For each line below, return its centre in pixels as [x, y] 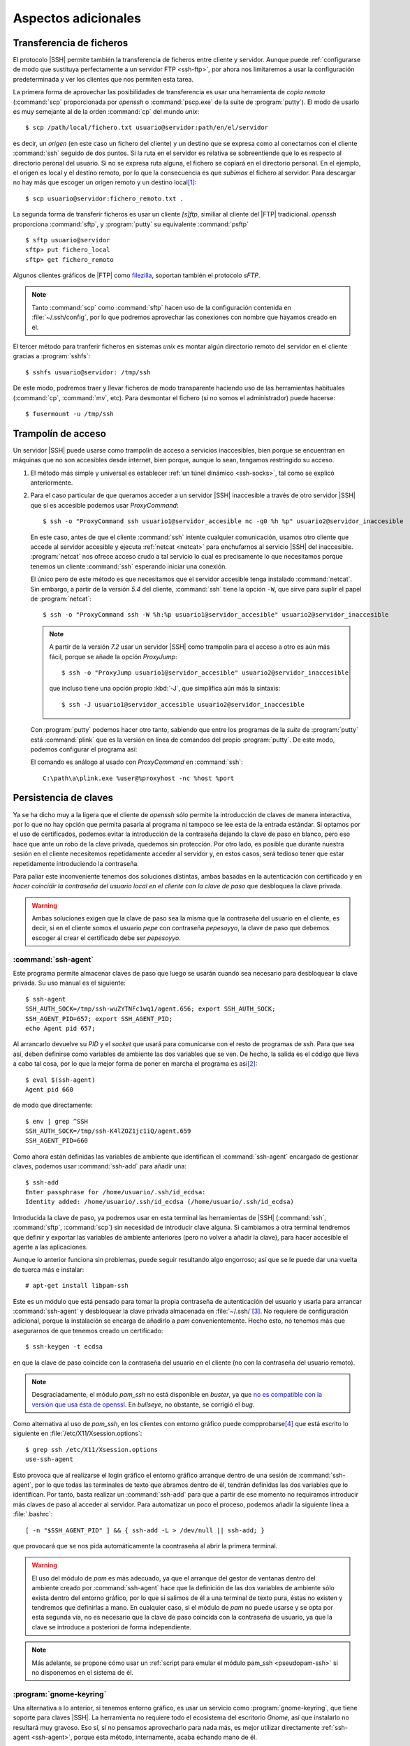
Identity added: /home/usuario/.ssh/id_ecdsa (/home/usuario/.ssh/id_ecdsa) [160, 1202]
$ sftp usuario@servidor [68, 240]
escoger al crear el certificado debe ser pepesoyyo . [106, 938]
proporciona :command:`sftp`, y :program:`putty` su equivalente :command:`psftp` [131, 224]
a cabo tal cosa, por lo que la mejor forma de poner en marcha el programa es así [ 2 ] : [135, 1064]
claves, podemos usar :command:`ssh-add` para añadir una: [100, 1166]
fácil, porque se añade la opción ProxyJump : [113, 656]
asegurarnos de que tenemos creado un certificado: [88, 1330]
